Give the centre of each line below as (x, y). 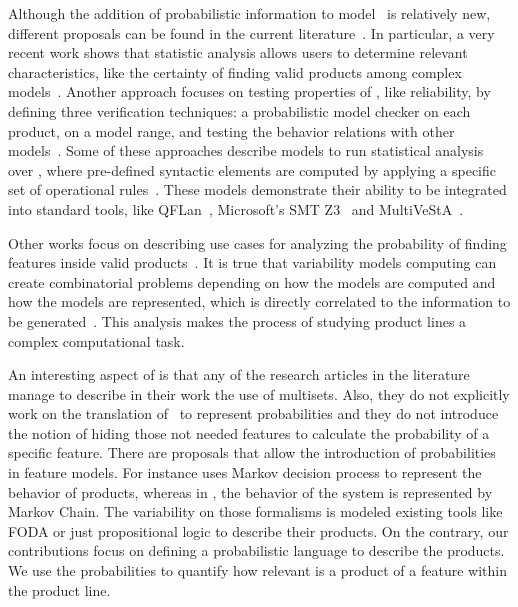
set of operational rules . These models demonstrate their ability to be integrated (257, 189)
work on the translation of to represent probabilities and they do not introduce (253, 413)
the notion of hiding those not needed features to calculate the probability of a (249, 432)
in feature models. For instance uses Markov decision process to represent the (245, 472)
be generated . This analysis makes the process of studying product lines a (237, 320)
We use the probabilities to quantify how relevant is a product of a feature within (257, 570)
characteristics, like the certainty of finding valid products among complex (235, 71)
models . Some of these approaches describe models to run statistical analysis (246, 150)
